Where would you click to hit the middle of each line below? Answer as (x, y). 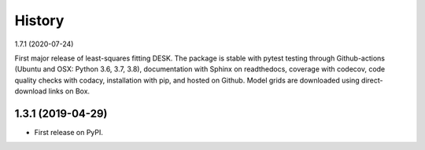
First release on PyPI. (69, 133)
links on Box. (69, 91)
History (39, 20)
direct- (372, 80)
